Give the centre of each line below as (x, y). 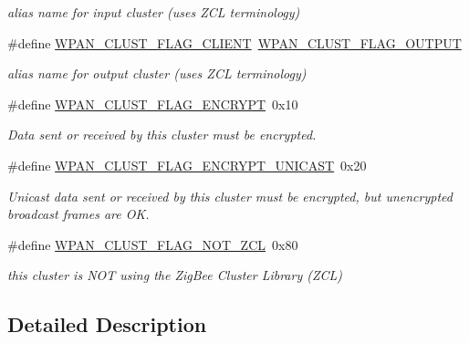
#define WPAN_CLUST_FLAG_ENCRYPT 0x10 (153, 104)
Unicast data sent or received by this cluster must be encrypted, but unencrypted (230, 196)
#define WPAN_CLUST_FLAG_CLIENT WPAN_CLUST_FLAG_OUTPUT (234, 42)
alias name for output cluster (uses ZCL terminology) (157, 73)
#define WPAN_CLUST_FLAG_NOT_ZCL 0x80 (153, 244)
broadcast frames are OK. (78, 214)
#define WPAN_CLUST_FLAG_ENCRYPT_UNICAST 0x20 (187, 165)
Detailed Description (107, 324)
